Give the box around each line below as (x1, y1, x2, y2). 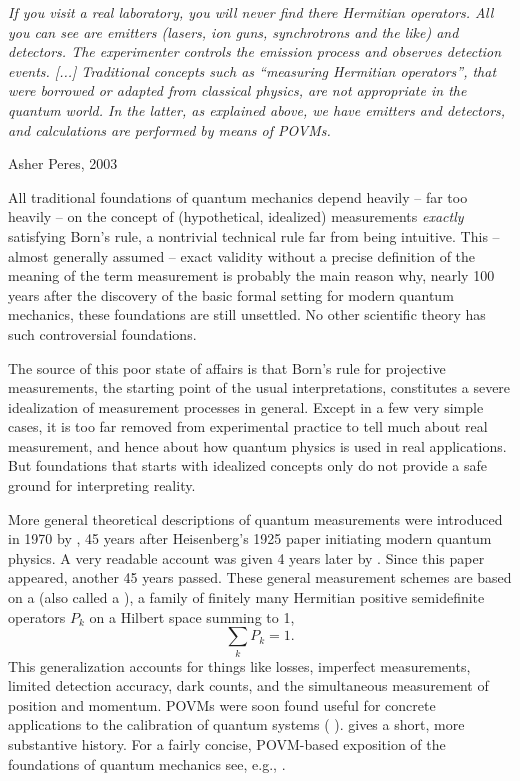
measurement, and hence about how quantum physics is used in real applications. (8, 435, 507, 456)
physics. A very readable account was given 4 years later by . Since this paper (8, 547, 485, 568)
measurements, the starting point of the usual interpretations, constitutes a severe (8, 377, 511, 398)
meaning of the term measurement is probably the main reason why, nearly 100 (8, 265, 495, 286)
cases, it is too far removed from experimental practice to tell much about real (8, 416, 488, 437)
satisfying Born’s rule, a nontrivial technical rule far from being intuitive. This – (8, 225, 500, 246)
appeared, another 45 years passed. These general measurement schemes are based (8, 567, 512, 588)
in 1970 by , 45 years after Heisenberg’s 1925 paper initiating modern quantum (8, 528, 492, 549)
